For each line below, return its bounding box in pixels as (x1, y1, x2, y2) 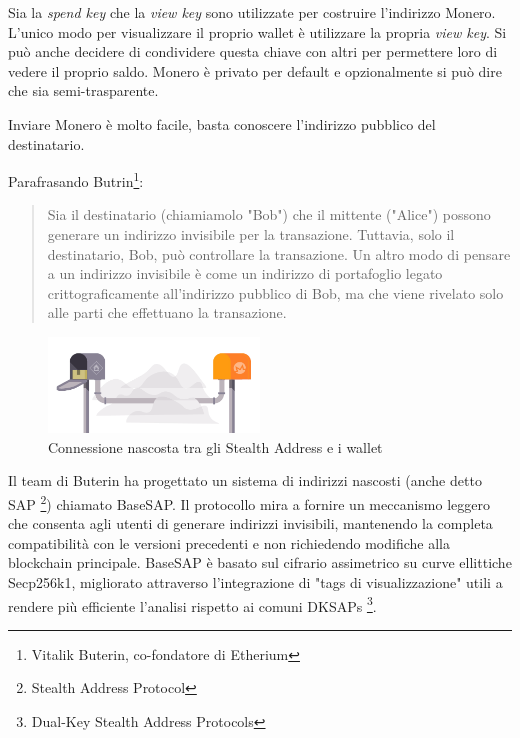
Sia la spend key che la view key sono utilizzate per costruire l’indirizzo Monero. (8, 2, 496, 22)
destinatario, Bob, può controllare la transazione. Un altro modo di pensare (47, 243, 511, 264)
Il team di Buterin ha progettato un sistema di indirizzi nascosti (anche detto (8, 470, 482, 491)
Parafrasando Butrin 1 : (8, 168, 144, 191)
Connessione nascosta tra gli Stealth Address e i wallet (48, 436, 383, 457)
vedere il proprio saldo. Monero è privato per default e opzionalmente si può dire (8, 60, 502, 81)
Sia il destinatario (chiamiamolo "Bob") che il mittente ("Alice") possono (47, 204, 491, 225)
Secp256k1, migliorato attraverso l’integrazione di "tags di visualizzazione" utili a (8, 571, 503, 592)
